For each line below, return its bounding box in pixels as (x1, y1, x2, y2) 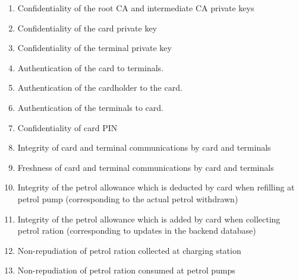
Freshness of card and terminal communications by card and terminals (17, 161, 274, 173)
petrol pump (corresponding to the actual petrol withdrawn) (17, 192, 238, 205)
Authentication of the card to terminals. (17, 61, 163, 74)
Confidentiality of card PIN (17, 121, 118, 133)
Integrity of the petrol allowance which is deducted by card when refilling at (17, 181, 295, 193)
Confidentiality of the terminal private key (17, 42, 172, 54)
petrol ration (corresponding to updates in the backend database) (17, 224, 256, 237)
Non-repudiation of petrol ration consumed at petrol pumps (17, 264, 235, 276)
